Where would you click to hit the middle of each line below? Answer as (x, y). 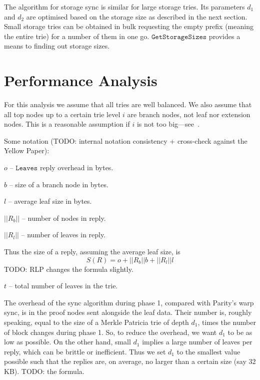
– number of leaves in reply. (63, 235)
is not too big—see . (168, 124)
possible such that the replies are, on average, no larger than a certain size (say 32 (130, 361)
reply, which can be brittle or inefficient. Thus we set (85, 351)
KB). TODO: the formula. (44, 371)
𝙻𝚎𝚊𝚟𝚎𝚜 (27, 168)
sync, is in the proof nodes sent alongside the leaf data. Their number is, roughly (128, 312)
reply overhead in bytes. (76, 167)
